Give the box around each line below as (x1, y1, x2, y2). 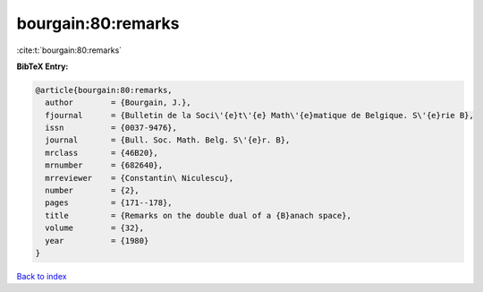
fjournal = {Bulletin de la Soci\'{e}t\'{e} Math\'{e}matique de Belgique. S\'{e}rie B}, (45, 110, 474, 120)
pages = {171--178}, (45, 198, 174, 208)
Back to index (16, 271, 67, 281)
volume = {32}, (45, 223, 145, 233)
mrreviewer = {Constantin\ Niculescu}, (45, 173, 234, 183)
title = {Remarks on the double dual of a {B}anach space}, (45, 210, 352, 220)
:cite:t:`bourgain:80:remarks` (16, 45, 123, 56)
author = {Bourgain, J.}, (45, 98, 191, 107)
